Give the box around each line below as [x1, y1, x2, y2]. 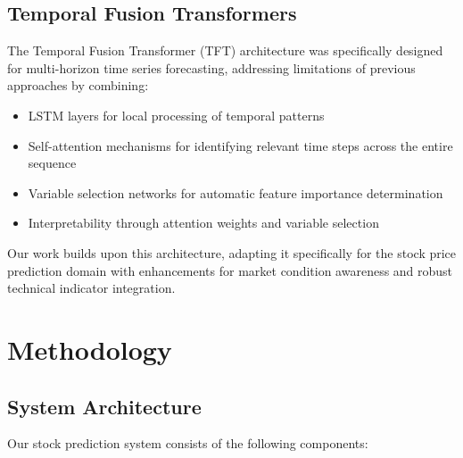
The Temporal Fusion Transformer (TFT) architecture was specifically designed [7, 41, 443, 60]
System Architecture [7, 392, 202, 420]
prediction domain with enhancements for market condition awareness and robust [7, 261, 453, 279]
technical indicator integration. [7, 279, 176, 297]
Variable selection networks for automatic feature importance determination [28, 183, 443, 202]
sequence [28, 154, 77, 172]
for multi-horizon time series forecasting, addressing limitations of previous [7, 58, 416, 77]
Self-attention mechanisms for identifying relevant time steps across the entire [28, 136, 453, 154]
